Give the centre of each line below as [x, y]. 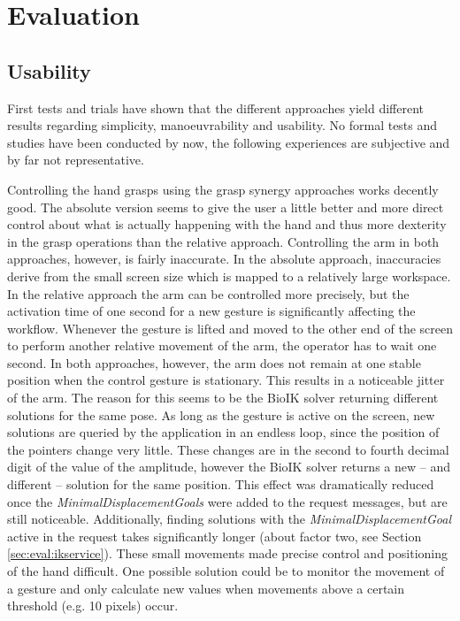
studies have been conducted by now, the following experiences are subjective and [229, 142]
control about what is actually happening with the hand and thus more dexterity [227, 224]
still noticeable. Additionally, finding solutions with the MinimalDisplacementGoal [230, 519]
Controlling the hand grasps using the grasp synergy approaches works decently [223, 189]
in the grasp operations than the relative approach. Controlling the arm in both [223, 241]
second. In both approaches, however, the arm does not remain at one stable [214, 362]
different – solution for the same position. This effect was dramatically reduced [221, 484]
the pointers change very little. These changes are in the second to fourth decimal [228, 449]
